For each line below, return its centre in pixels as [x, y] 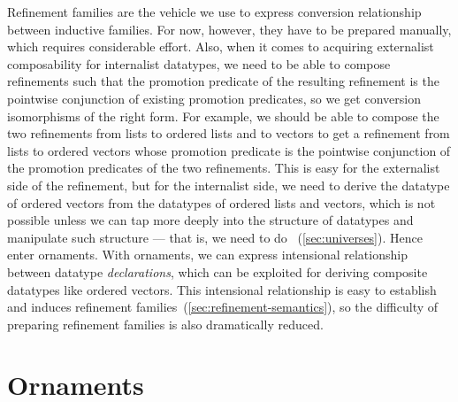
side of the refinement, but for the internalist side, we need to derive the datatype [229, 185]
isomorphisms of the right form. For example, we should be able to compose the [223, 116]
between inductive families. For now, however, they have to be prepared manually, [229, 29]
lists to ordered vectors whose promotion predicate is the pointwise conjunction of [229, 150]
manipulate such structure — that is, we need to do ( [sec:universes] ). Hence [215, 237]
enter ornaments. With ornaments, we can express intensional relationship [207, 255]
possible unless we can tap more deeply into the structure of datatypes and [210, 220]
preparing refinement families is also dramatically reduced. [165, 324]
